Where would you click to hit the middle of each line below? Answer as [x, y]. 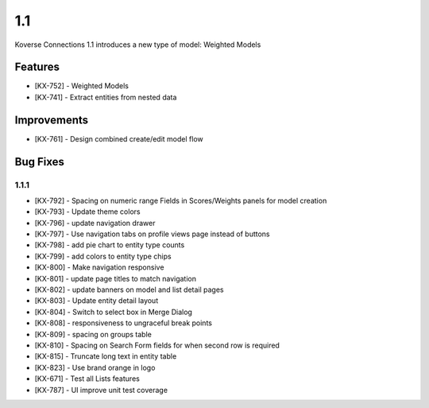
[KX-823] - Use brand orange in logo [95, 367]
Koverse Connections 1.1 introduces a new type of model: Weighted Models [138, 45]
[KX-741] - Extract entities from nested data [106, 97]
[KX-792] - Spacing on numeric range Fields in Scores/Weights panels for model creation [181, 200]
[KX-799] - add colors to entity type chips [103, 256]
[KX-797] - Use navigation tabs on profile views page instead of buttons [152, 234]
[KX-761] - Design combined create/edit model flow [119, 138]
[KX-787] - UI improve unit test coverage [101, 390]
